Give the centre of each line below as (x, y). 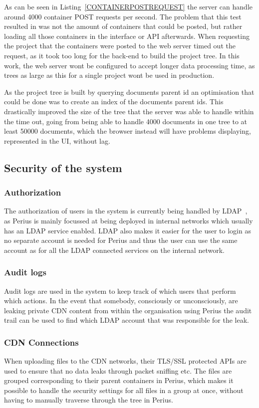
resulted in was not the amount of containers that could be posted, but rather (123, 26)
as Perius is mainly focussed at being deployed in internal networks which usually (129, 220)
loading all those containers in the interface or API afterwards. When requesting (127, 36)
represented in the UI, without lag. (57, 140)
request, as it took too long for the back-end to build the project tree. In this (122, 55)
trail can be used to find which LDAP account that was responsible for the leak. (127, 320)
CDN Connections (41, 342)
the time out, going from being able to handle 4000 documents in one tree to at (126, 121)
